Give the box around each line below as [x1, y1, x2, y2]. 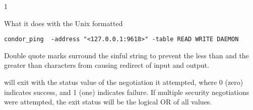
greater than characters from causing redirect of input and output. [4, 60, 209, 70]
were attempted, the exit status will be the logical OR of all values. [4, 96, 212, 107]
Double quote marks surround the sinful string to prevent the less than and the [4, 50, 249, 60]
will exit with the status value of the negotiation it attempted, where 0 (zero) [4, 77, 243, 87]
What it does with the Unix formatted [4, 18, 123, 28]
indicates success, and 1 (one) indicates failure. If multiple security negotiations [4, 86, 249, 97]
